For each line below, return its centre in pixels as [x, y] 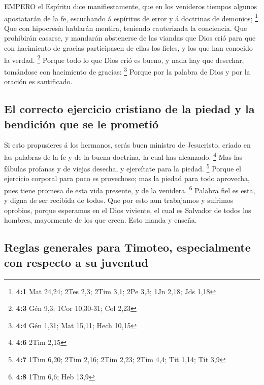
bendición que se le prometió [81, 124]
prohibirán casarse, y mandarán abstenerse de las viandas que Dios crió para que [130, 38]
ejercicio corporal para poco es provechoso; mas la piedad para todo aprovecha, [127, 178]
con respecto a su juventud [76, 262]
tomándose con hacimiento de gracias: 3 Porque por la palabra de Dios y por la [127, 71]
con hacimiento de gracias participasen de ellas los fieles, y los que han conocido [128, 48]
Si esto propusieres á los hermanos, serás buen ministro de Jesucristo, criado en [127, 145]
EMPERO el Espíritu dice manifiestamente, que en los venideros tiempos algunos [131, 6]
